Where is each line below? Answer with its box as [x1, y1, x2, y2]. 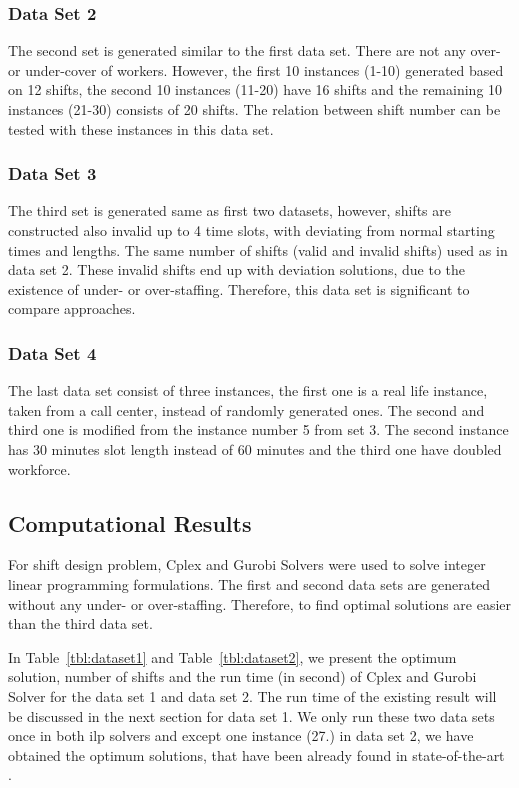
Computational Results [8, 507, 252, 538]
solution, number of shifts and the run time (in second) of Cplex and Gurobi [8, 666, 477, 687]
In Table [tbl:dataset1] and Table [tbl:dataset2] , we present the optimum [8, 646, 457, 667]
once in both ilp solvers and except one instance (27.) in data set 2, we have [8, 725, 474, 746]
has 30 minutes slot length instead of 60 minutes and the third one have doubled [8, 438, 502, 459]
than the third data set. [8, 613, 153, 634]
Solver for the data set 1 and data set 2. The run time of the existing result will [8, 685, 497, 706]
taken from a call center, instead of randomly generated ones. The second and [8, 399, 485, 420]
